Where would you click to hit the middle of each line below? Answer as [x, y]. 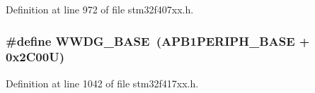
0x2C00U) [35, 57]
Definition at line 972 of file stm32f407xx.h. [100, 9]
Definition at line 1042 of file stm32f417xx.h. [102, 83]
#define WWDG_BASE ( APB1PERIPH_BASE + [158, 41]
